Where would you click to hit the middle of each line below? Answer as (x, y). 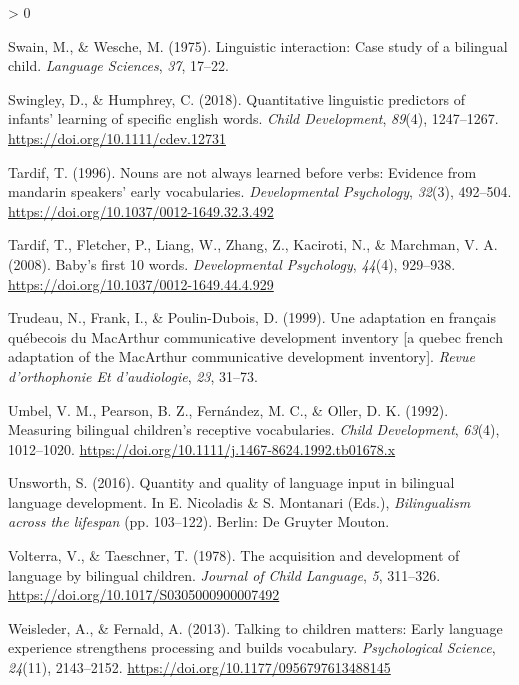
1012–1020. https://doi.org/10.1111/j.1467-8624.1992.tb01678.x (202, 448)
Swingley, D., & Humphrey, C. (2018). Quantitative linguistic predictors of (237, 98)
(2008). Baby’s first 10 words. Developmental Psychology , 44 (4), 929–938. (232, 263)
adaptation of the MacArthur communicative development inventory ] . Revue (242, 356)
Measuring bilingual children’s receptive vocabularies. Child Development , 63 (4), (254, 429)
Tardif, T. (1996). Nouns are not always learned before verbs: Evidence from (242, 171)
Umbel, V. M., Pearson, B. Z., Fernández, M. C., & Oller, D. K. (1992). (228, 409)
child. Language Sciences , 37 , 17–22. (118, 65)
